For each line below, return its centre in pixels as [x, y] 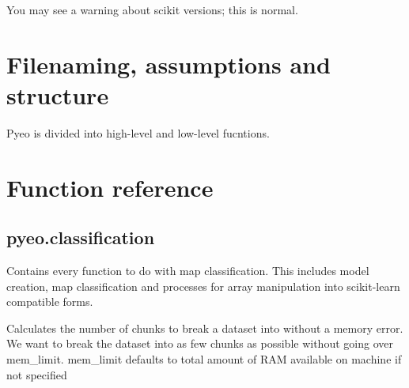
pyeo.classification [81, 237]
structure [58, 94]
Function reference [110, 187]
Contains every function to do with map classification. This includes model [188, 271]
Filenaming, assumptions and [169, 64]
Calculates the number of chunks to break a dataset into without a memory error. [205, 328]
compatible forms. [50, 301]
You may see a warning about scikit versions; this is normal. [152, 9]
